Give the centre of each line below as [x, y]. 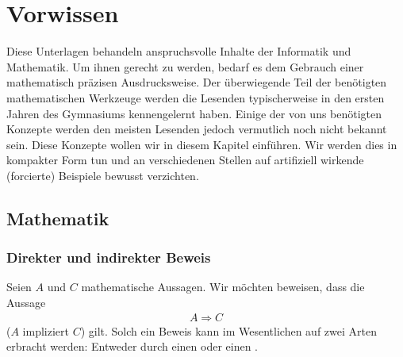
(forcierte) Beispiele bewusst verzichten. [103, 175]
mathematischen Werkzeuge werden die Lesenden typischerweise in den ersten [196, 97]
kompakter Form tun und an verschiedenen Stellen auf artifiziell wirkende [185, 160]
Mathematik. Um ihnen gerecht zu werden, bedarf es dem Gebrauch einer [185, 66]
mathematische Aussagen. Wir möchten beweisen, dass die [223, 287]
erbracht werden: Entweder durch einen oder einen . [132, 346]
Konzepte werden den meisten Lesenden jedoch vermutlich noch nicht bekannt [197, 129]
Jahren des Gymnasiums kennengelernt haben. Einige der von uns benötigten [194, 113]
